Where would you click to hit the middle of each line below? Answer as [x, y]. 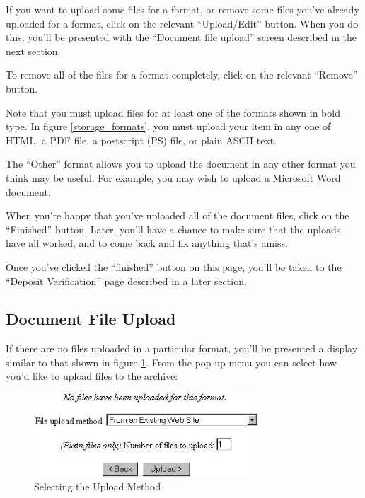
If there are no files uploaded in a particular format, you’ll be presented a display [182, 348]
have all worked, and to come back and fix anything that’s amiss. [147, 243]
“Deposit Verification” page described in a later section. [126, 280]
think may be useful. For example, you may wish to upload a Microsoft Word [173, 177]
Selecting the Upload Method [98, 486]
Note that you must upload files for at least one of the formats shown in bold [173, 112]
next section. [33, 51]
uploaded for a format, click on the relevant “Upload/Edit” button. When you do [182, 23]
